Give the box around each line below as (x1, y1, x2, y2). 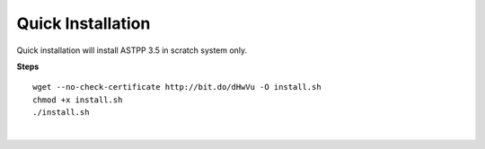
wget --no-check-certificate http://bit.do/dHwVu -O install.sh (32, 82, 322, 92)
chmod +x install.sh (32, 94, 123, 105)
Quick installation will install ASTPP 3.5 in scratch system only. (16, 45, 248, 56)
